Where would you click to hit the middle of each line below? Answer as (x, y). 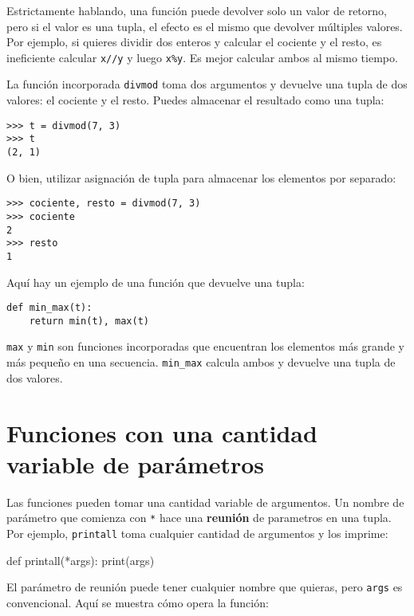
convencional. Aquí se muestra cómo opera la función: (138, 602)
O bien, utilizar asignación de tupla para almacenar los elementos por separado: (201, 177)
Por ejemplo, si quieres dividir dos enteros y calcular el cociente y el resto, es (194, 42)
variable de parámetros (136, 463)
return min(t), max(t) (89, 321)
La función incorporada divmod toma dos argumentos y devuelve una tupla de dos (207, 84)
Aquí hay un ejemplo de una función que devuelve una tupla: (156, 282)
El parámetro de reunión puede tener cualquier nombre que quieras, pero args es (205, 587)
